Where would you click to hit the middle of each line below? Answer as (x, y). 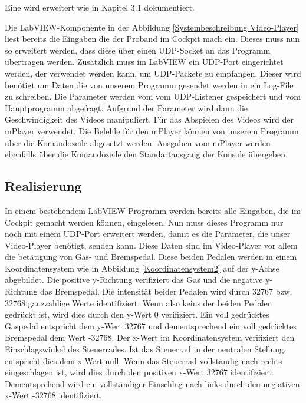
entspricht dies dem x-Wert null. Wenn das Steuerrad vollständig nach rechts (144, 360)
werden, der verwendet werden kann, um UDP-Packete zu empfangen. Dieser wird (153, 73)
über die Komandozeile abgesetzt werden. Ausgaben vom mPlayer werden (138, 142)
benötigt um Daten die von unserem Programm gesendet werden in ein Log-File (149, 85)
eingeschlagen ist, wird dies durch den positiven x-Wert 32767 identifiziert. (139, 372)
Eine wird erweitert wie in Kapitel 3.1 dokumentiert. (100, 7)
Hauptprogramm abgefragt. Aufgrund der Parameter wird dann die (126, 108)
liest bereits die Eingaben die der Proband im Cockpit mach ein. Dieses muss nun (152, 39)
